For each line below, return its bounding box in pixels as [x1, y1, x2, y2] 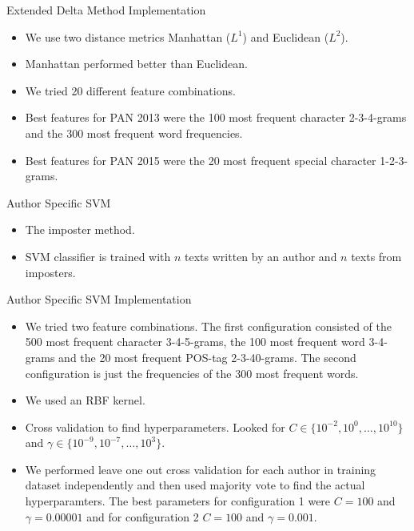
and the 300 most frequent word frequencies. [25, 124, 243, 141]
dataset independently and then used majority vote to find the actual [25, 477, 365, 493]
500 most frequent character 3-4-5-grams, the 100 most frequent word [25, 333, 365, 350]
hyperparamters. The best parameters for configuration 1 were [25, 493, 331, 509]
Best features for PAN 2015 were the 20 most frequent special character [25, 151, 376, 168]
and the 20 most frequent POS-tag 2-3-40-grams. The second [58, 348, 356, 365]
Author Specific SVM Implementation [6, 291, 192, 308]
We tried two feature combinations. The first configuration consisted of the [25, 317, 392, 334]
